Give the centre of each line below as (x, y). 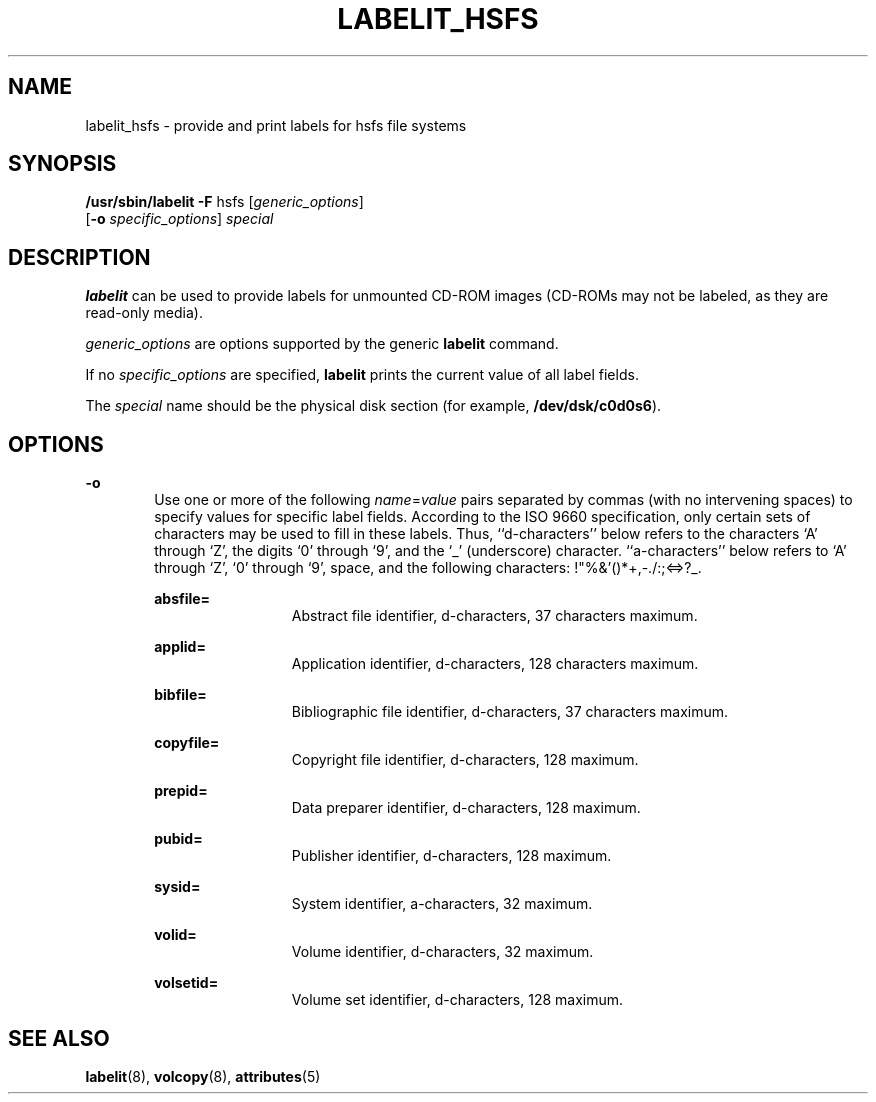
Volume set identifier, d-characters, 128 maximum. (457, 1000)
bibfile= (180, 695)
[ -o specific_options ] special (179, 219)
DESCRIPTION (79, 257)
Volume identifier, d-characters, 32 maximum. (442, 952)
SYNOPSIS (62, 164)
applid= (180, 647)
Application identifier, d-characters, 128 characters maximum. (495, 664)
